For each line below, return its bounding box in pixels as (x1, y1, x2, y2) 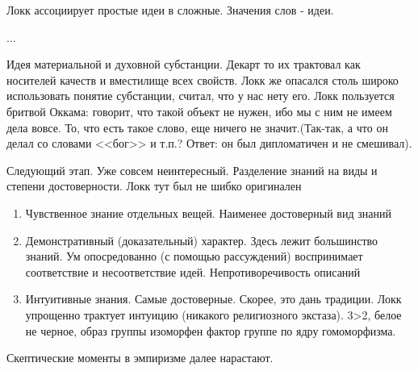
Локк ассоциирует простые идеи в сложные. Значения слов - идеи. (6, 2, 334, 18)
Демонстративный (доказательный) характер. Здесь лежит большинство (25, 231, 378, 248)
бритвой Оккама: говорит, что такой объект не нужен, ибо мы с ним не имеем (6, 102, 392, 119)
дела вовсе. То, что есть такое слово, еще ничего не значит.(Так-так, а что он (6, 119, 388, 135)
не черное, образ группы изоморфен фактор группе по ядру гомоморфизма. (25, 322, 396, 339)
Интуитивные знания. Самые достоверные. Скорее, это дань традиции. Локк (25, 290, 402, 307)
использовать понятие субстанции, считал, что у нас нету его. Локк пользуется (6, 87, 395, 104)
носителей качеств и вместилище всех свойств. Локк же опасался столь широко (6, 71, 399, 88)
